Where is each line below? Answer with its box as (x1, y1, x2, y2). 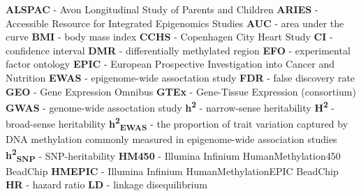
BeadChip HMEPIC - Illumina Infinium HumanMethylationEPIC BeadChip (6, 163, 339, 178)
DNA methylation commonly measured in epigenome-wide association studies (6, 132, 337, 146)
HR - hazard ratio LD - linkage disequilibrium (6, 177, 207, 192)
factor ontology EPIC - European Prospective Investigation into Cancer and (6, 56, 334, 71)
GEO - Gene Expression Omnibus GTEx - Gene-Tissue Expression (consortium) (6, 84, 356, 98)
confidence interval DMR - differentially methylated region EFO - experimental (6, 43, 351, 57)
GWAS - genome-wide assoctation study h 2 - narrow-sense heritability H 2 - (6, 98, 335, 114)
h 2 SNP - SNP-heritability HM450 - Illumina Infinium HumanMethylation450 (6, 146, 341, 165)
